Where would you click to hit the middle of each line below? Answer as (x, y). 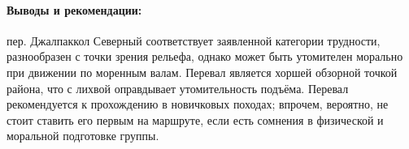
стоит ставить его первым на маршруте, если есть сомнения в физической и (195, 119)
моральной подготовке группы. (83, 136)
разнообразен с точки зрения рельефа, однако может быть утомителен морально (205, 56)
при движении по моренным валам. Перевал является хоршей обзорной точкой (202, 72)
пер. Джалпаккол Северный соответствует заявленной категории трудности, (194, 40)
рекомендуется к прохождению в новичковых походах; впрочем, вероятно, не (198, 104)
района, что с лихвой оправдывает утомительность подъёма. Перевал (178, 88)
